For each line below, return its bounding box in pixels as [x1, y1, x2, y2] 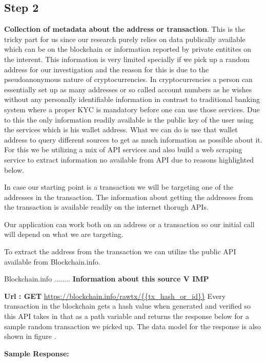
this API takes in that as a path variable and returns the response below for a [4, 311, 250, 321]
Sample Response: [4, 348, 69, 358]
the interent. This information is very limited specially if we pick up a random [4, 53, 250, 64]
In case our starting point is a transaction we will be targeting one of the [4, 182, 233, 192]
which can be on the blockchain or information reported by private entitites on [4, 44, 252, 54]
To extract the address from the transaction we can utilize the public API [4, 246, 236, 257]
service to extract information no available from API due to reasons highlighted [4, 154, 254, 165]
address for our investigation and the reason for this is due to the [4, 64, 209, 74]
